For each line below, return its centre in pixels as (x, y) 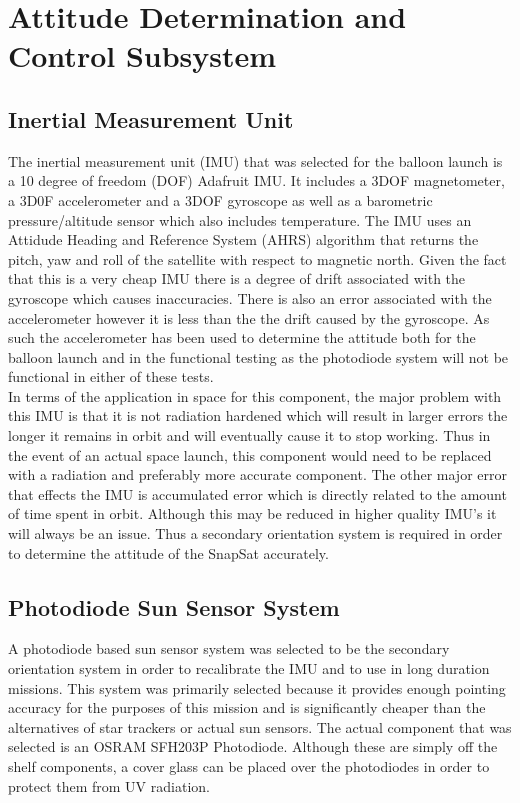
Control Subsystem (142, 55)
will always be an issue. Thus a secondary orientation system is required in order (255, 533)
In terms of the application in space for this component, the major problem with (255, 395)
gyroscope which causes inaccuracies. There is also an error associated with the (250, 297)
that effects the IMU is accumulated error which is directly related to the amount (257, 493)
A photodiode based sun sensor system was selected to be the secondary (229, 648)
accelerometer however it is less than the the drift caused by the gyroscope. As (249, 317)
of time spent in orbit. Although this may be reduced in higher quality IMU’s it (252, 513)
